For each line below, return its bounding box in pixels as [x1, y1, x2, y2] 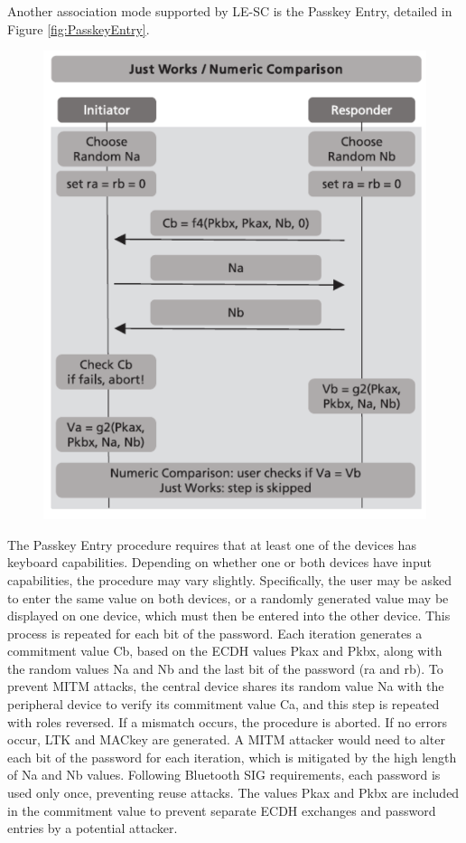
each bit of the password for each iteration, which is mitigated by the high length [7, 747, 457, 766]
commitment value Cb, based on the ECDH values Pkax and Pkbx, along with [7, 641, 443, 660]
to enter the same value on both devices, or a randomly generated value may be [7, 588, 449, 607]
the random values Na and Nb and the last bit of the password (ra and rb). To [7, 658, 443, 677]
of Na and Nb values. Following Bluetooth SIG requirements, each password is [7, 765, 441, 784]
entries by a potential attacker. [7, 819, 178, 838]
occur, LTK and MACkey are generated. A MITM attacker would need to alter [7, 730, 445, 749]
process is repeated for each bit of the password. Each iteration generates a [7, 623, 423, 642]
